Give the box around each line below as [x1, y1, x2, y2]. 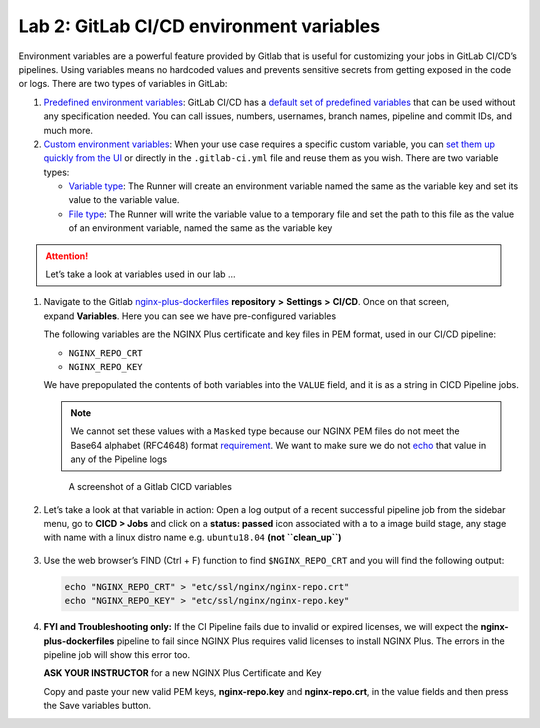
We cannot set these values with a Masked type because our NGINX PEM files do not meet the [70, 425, 460, 437]
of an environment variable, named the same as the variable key [68, 222, 333, 234]
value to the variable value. [68, 194, 180, 206]
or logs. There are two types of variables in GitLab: [18, 78, 228, 90]
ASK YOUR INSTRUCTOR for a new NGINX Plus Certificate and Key [43, 667, 322, 679]
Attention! [45, 250, 89, 262]
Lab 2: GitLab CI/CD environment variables [18, 15, 380, 37]
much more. [43, 124, 94, 136]
